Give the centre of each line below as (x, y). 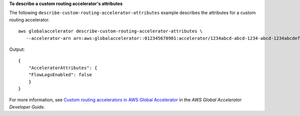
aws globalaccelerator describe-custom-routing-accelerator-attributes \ (110, 31)
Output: (17, 49)
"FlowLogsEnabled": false (60, 75)
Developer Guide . (27, 107)
